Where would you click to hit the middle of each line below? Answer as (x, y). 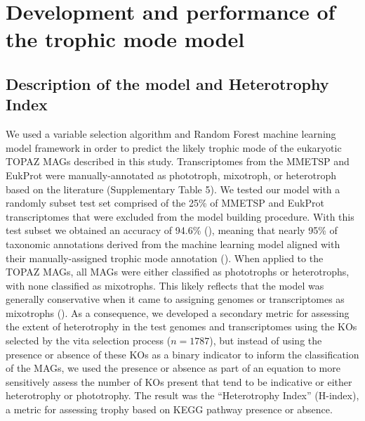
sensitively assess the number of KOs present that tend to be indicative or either (179, 381)
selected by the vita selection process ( (88, 341)
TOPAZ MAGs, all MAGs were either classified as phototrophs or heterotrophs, (178, 272)
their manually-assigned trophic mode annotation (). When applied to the (165, 258)
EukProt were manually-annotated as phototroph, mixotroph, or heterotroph (171, 175)
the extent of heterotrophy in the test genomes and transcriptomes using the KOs (181, 326)
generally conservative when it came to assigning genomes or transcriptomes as (175, 299)
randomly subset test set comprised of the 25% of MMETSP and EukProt (165, 203)
